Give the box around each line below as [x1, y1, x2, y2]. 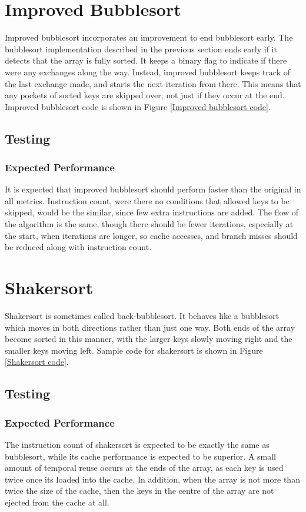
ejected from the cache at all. [5, 496, 109, 508]
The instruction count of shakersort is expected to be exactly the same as [5, 438, 270, 450]
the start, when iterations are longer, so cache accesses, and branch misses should [5, 229, 298, 241]
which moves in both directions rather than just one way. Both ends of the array [5, 321, 295, 333]
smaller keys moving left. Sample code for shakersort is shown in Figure [5, 344, 263, 356]
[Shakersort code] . [5, 355, 69, 368]
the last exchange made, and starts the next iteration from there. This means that [5, 77, 301, 89]
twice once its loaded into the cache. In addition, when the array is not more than [5, 473, 300, 485]
